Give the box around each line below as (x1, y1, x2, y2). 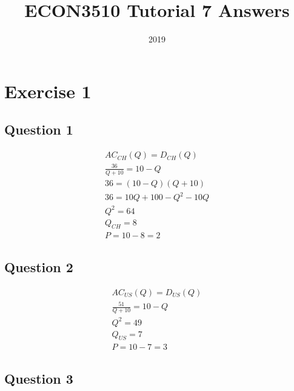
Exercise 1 (4, 78, 92, 103)
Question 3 (4, 369, 73, 387)
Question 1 (4, 120, 73, 139)
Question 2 (4, 257, 73, 276)
